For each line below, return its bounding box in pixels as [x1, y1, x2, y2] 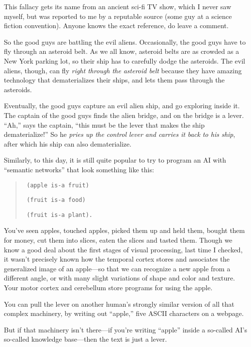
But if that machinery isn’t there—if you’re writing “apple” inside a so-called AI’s [4, 324, 247, 334]
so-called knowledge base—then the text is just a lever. [4, 334, 167, 344]
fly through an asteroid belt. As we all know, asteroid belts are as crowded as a [4, 46, 239, 56]
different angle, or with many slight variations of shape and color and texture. [4, 273, 235, 283]
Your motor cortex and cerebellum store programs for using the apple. [4, 282, 213, 293]
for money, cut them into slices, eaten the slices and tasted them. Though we [4, 235, 233, 245]
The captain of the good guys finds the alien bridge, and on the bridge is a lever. [4, 110, 244, 120]
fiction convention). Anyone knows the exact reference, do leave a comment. [4, 20, 229, 31]
